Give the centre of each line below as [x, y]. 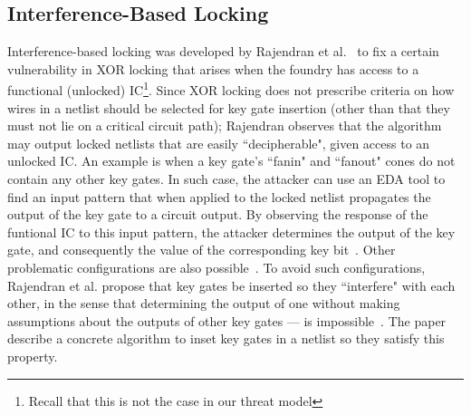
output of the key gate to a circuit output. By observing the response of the [218, 214]
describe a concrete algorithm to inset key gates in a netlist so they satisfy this [226, 338]
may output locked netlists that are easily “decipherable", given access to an [219, 143]
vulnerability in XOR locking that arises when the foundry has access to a [213, 68]
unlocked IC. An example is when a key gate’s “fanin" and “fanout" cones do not [231, 161]
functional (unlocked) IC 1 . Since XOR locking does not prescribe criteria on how [231, 89]
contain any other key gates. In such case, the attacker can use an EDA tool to [226, 179]
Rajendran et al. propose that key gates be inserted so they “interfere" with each [231, 285]
